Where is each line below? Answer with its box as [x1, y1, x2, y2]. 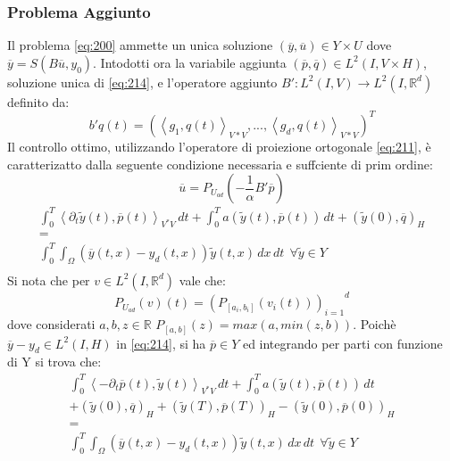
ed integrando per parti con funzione [242, 333, 443, 352]
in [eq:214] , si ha [116, 333, 206, 352]
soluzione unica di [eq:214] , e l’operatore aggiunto [7, 72, 278, 91]
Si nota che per [7, 270, 90, 289]
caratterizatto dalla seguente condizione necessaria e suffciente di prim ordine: [7, 154, 433, 173]
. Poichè [353, 315, 396, 333]
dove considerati [7, 315, 96, 333]
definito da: [7, 92, 70, 111]
